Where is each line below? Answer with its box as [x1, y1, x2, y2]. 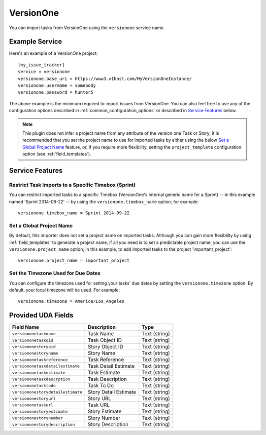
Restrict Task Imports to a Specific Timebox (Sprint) [9, 181, 136, 188]
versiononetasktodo [12, 383, 56, 388]
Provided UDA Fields [9, 311, 73, 319]
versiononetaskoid [12, 337, 54, 343]
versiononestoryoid [12, 344, 56, 349]
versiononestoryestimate [12, 409, 68, 414]
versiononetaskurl [12, 402, 54, 407]
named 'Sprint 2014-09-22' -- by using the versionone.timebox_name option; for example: [9, 198, 199, 204]
